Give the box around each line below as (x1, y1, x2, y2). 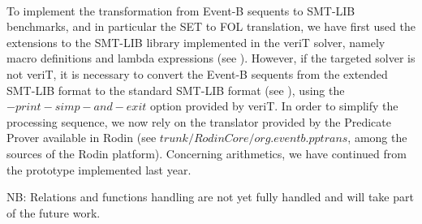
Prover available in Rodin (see (6, 129, 157, 146)
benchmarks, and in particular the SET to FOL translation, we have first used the (6, 18, 416, 35)
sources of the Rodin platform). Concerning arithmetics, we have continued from (6, 144, 407, 162)
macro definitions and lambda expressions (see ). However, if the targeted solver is (6, 50, 416, 67)
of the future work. (6, 204, 101, 221)
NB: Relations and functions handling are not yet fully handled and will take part (6, 188, 414, 205)
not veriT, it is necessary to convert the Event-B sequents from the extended (6, 65, 388, 82)
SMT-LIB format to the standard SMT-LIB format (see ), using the (6, 81, 345, 98)
